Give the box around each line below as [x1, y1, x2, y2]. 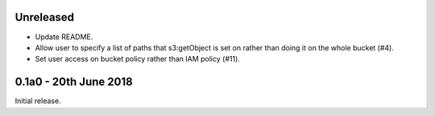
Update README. [35, 32, 93, 42]
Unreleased [14, 10, 75, 24]
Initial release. [14, 96, 61, 106]
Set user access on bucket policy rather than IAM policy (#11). [35, 54, 241, 64]
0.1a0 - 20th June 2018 [14, 75, 133, 89]
